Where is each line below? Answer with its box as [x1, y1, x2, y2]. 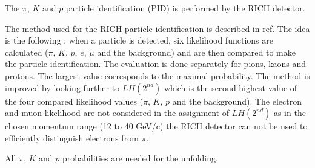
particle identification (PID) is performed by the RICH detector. [65, 2, 305, 14]
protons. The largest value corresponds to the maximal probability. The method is [5, 69, 310, 82]
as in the [273, 106, 306, 119]
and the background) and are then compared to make [97, 45, 296, 58]
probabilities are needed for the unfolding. [62, 152, 218, 164]
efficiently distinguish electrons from [5, 131, 139, 144]
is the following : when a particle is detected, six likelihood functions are [5, 34, 273, 47]
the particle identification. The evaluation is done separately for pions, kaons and [5, 57, 307, 70]
